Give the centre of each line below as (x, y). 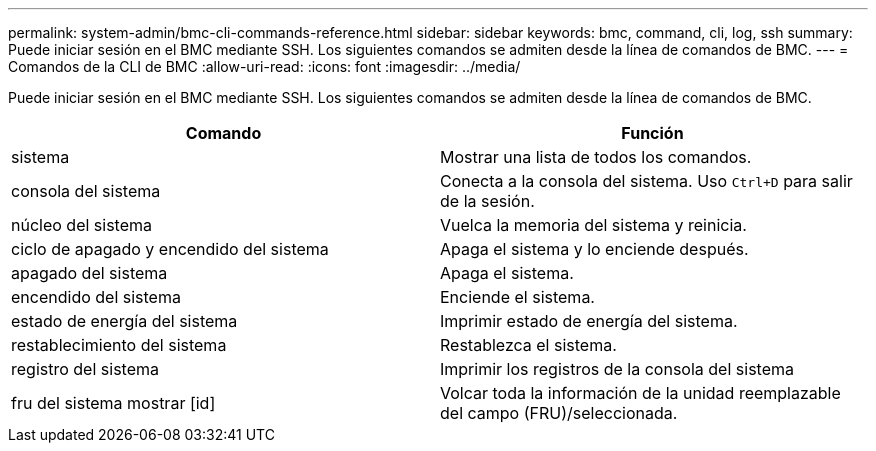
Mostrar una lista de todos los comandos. (596, 157)
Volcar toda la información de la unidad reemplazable (640, 393)
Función (652, 133)
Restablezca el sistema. (528, 345)
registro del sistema (85, 369)
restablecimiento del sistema (119, 345)
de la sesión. (487, 201)
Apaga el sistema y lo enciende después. (594, 249)
